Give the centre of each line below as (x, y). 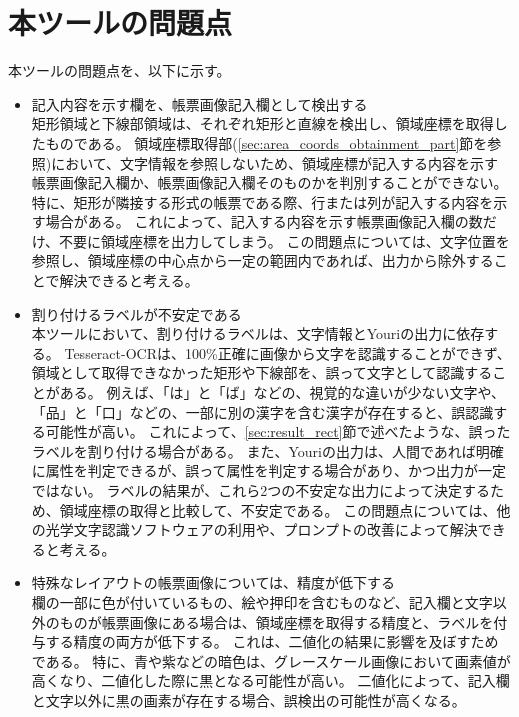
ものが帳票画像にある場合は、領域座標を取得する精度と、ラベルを (276, 621)
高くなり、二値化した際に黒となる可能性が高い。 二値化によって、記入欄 (270, 680)
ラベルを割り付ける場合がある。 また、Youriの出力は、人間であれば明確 (267, 450)
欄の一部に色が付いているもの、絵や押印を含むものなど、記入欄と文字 (262, 601)
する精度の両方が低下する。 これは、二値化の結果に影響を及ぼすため (272, 641)
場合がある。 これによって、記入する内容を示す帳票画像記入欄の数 (264, 221)
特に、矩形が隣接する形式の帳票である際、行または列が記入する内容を (262, 201)
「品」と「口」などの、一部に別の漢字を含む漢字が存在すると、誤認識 (262, 411)
